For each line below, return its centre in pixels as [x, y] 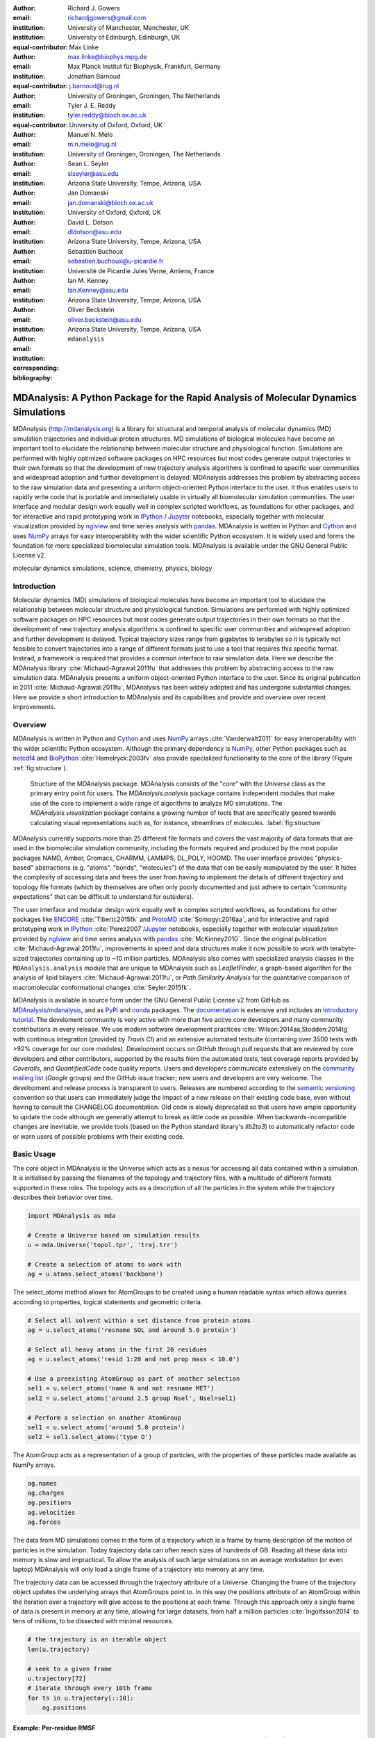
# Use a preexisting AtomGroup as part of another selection [134, 1379]
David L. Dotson [91, 222]
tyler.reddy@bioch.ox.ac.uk [107, 115]
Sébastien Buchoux [95, 251]
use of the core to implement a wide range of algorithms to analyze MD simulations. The [156, 803]
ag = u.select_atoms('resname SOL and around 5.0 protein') [132, 1330]
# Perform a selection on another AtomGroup [105, 1418]
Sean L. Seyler [88, 164]
